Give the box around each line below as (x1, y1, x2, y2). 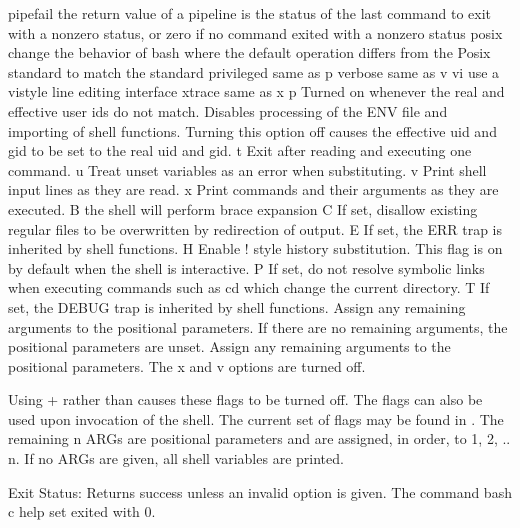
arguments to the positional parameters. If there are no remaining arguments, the (8, 316, 508, 337)
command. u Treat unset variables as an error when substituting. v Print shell (8, 159, 487, 180)
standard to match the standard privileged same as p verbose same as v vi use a (8, 61, 500, 82)
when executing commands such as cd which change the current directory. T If (8, 277, 490, 298)
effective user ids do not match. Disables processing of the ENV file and (8, 100, 448, 121)
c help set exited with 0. (8, 501, 156, 522)
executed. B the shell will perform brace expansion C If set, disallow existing (8, 198, 478, 219)
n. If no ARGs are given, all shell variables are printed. (8, 448, 344, 469)
